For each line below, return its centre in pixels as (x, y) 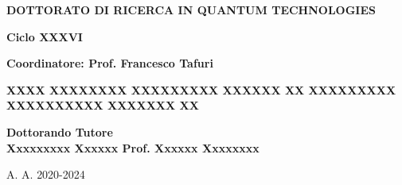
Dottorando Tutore (60, 131)
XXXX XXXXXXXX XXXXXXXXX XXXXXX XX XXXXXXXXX (201, 89)
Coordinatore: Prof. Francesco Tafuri (110, 63)
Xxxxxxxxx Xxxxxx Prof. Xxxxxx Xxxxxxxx (133, 147)
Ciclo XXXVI (45, 36)
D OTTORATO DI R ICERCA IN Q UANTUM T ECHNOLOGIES (191, 10)
